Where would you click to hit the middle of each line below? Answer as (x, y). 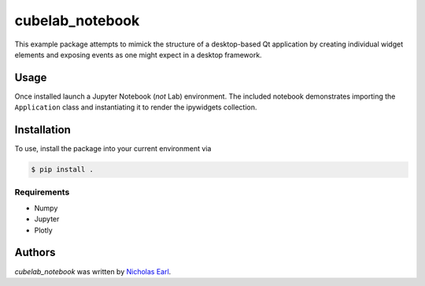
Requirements (42, 192)
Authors (35, 253)
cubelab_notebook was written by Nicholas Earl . (93, 271)
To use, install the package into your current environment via (113, 149)
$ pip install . (63, 170)
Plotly (43, 230)
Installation (42, 130)
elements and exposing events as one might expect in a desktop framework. (139, 54)
